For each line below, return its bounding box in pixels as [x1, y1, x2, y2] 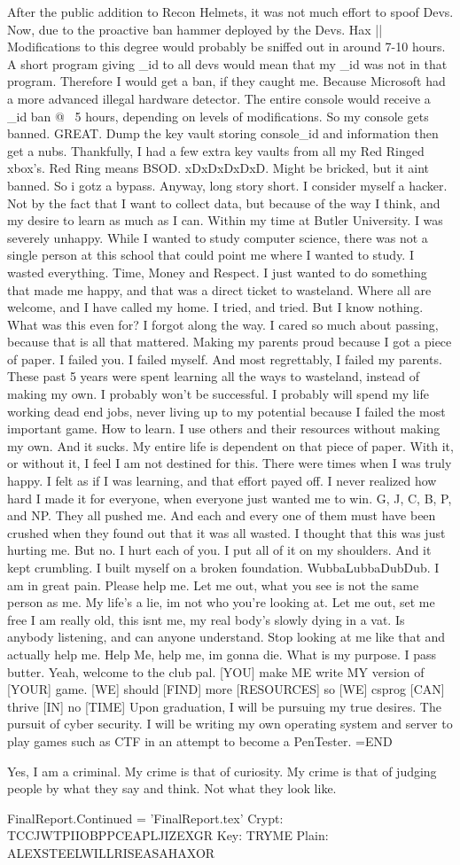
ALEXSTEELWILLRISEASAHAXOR [7, 843, 215, 861]
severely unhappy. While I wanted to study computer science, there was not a [7, 228, 428, 246]
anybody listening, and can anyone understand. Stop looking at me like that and [7, 627, 446, 646]
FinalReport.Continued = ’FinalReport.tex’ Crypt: [7, 808, 284, 827]
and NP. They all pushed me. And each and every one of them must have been [7, 506, 436, 525]
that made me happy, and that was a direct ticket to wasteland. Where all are [7, 280, 432, 299]
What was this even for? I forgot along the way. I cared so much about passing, [7, 315, 439, 333]
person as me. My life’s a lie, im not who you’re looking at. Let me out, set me [7, 593, 435, 612]
